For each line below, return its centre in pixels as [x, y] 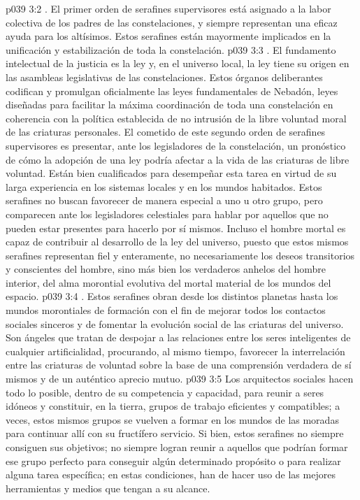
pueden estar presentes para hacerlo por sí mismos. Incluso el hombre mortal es [176, 228]
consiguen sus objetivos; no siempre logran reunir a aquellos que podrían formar [177, 447]
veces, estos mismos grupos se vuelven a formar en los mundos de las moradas [172, 419]
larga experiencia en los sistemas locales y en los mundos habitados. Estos [164, 186]
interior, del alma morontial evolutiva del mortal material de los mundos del [168, 282]
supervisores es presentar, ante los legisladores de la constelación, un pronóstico [176, 145]
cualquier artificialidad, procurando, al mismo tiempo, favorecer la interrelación [175, 351]
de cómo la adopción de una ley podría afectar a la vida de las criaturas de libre [178, 159]
